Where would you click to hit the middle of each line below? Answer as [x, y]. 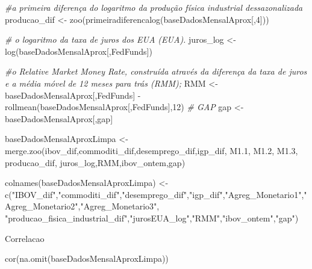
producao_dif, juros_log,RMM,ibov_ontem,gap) [95, 162]
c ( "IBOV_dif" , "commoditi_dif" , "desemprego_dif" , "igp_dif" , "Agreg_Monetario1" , [154, 194]
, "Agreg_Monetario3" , [119, 206]
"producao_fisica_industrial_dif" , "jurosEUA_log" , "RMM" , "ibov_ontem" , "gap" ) [152, 218]
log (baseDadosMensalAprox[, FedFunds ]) [79, 51]
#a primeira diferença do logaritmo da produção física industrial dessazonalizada [154, 7]
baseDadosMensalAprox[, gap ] [59, 118]
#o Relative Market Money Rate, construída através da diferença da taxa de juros [156, 71]
